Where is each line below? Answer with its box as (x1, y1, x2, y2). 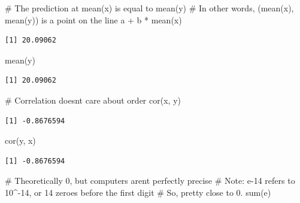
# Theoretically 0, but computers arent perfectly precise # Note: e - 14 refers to (5, 174, 295, 187)
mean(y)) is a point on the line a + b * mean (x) (5, 13, 182, 26)
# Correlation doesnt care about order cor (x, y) (5, 93, 181, 106)
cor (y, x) (5, 134, 36, 147)
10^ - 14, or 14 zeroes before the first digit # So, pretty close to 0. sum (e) (5, 186, 271, 198)
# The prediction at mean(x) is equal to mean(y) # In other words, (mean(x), (5, 2, 294, 14)
